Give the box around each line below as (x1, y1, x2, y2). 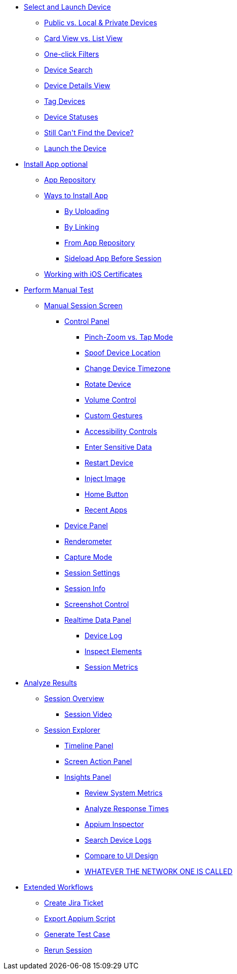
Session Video (64, 710, 112, 718)
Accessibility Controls (85, 427, 157, 436)
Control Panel (64, 317, 109, 326)
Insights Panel (64, 773, 111, 781)
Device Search (44, 65, 93, 74)
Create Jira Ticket (44, 898, 103, 907)
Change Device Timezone (85, 364, 171, 373)
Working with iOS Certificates (44, 270, 142, 278)
